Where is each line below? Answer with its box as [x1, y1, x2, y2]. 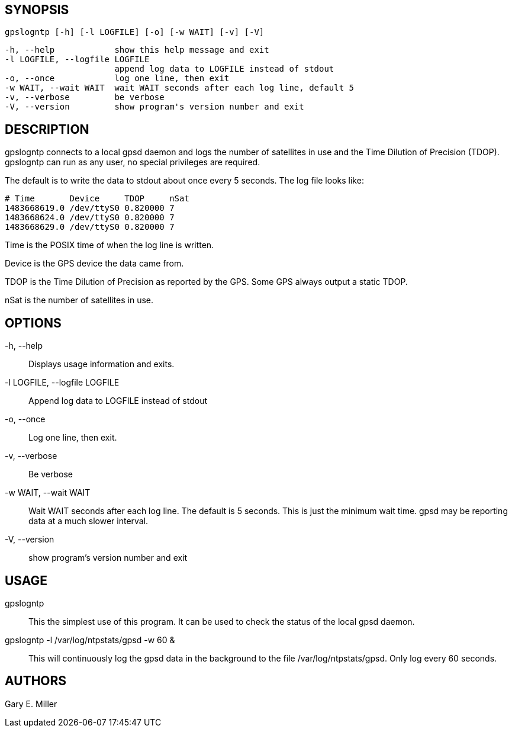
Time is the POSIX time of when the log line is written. [5, 240, 214, 251]
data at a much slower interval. [28, 516, 149, 526]
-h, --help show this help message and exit [5, 45, 269, 55]
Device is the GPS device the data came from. [5, 258, 184, 269]
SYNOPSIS [5, 2, 69, 17]
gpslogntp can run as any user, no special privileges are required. [5, 157, 260, 168]
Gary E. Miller [5, 698, 57, 709]
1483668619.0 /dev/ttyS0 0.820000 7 [5, 203, 175, 213]
